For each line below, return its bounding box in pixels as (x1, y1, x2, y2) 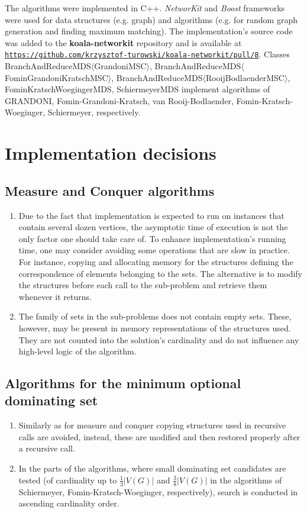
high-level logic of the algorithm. (18, 345, 137, 357)
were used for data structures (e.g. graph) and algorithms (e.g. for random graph (5, 13, 298, 25)
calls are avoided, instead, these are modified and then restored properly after (18, 430, 300, 443)
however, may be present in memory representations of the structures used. (18, 321, 291, 334)
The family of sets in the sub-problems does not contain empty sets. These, (18, 310, 292, 322)
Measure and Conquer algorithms (5, 181, 215, 199)
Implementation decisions (5, 141, 216, 165)
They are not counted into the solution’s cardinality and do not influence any (18, 333, 299, 346)
